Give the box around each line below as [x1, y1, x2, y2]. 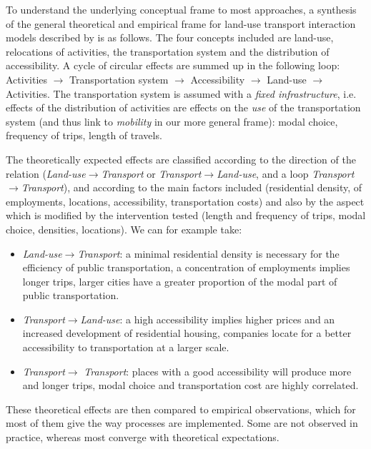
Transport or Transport [101, 166, 202, 181]
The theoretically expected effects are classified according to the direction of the [6, 151, 356, 166]
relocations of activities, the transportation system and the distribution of [6, 44, 330, 59]
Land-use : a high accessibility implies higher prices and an [80, 311, 335, 326]
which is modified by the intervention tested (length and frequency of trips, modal [6, 208, 366, 223]
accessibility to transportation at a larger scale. [22, 340, 229, 355]
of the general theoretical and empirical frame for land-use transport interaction [6, 16, 356, 31]
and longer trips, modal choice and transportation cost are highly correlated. [22, 378, 359, 393]
